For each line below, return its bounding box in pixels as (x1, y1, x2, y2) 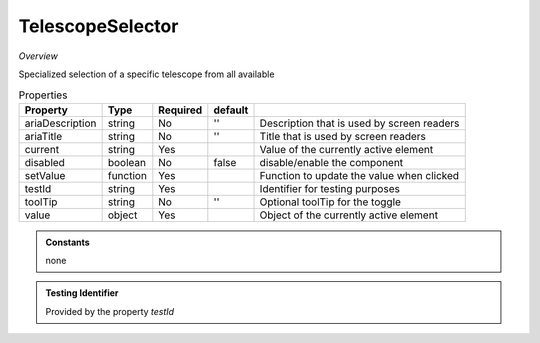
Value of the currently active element (259, 142, 434, 156)
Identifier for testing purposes (259, 181, 400, 195)
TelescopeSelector (18, 15, 179, 37)
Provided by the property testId (45, 305, 175, 317)
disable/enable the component (259, 155, 404, 169)
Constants (45, 236, 90, 248)
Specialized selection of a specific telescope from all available (18, 68, 275, 80)
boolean (107, 155, 147, 169)
